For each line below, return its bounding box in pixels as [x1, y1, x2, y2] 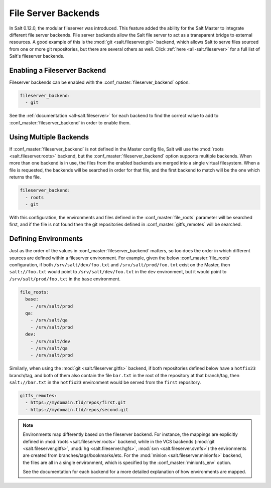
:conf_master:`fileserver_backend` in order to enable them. [9, 119, 131, 125]
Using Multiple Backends [9, 133, 89, 141]
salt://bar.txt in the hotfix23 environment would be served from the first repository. [9, 379, 201, 386]
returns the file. [9, 174, 41, 180]
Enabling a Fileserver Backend [9, 66, 106, 75]
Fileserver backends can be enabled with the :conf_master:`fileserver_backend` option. [9, 79, 190, 85]
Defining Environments [9, 235, 83, 243]
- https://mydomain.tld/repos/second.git [25, 407, 129, 412]
